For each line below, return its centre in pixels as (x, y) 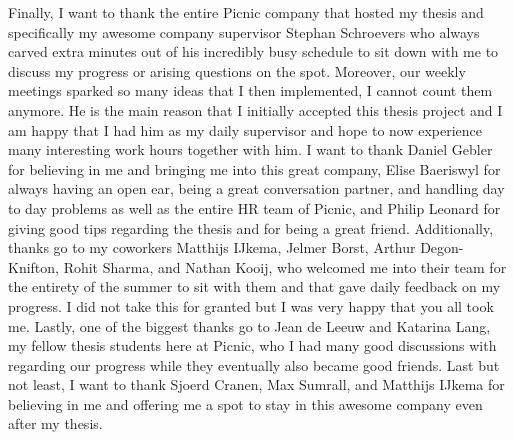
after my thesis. (55, 423)
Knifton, (33, 266)
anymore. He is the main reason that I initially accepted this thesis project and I (255, 109)
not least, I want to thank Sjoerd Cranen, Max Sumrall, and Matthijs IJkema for (256, 384)
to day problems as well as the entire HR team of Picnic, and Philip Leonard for (254, 207)
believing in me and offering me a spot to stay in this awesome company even (245, 403)
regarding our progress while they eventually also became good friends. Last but (254, 364)
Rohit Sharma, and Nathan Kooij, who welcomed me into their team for (285, 266)
